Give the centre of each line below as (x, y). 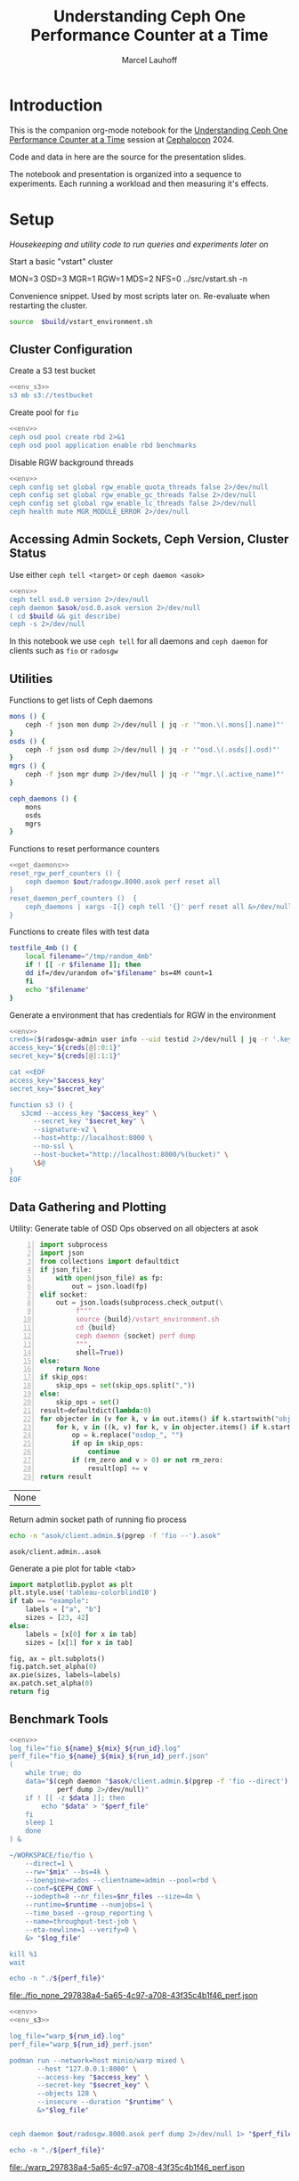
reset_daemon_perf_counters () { (73, 898)
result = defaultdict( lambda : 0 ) (96, 1410)
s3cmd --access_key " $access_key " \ (89, 1113)
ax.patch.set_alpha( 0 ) (51, 1684)
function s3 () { (41, 1105)
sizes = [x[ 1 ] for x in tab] (79, 1642)
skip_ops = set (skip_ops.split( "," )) (125, 1386)
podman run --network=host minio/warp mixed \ (97, 2060)
